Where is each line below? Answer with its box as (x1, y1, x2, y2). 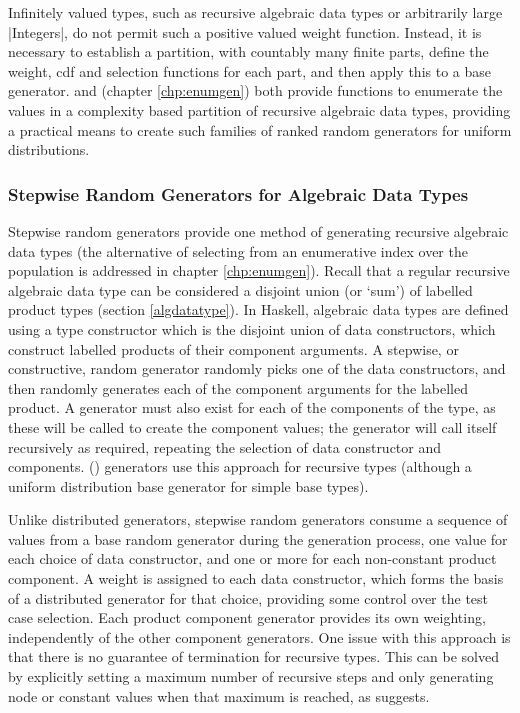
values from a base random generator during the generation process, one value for (8, 528, 508, 549)
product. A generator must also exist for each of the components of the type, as (8, 397, 496, 418)
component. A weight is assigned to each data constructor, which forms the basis (8, 568, 504, 589)
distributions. (8, 139, 90, 160)
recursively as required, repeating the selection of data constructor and (8, 436, 442, 457)
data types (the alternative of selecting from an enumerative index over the (8, 240, 468, 261)
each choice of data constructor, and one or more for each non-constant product (8, 548, 497, 569)
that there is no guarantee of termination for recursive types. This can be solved (8, 646, 499, 667)
